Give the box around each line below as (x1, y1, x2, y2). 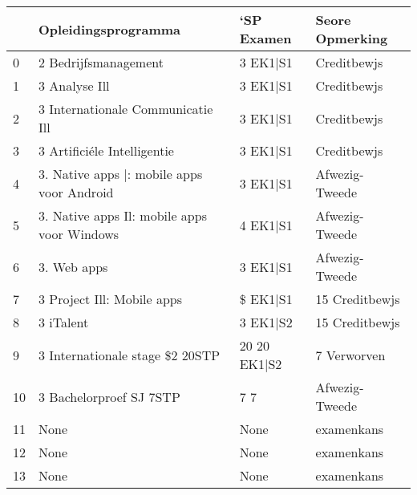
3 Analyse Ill (38, 76, 110, 95)
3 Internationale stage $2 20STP (38, 345, 221, 364)
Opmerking (315, 29, 388, 47)
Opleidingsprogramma (38, 19, 181, 39)
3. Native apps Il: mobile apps (38, 206, 207, 225)
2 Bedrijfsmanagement (38, 53, 164, 71)
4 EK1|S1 (239, 215, 293, 234)
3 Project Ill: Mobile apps (38, 290, 183, 308)
